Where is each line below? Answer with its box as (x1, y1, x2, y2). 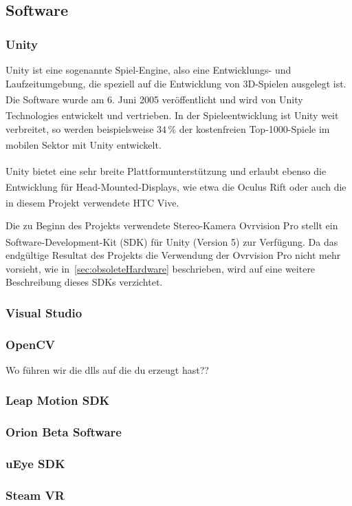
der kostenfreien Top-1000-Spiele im (179, 121, 330, 136)
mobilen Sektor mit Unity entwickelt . (5, 137, 162, 151)
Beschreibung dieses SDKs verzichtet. (5, 275, 163, 289)
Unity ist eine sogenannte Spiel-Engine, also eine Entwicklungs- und (5, 63, 291, 76)
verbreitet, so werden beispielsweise (5, 121, 154, 136)
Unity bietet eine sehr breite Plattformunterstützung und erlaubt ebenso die (5, 163, 327, 178)
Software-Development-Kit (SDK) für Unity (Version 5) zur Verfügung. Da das (5, 234, 338, 249)
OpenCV (5, 335, 55, 352)
